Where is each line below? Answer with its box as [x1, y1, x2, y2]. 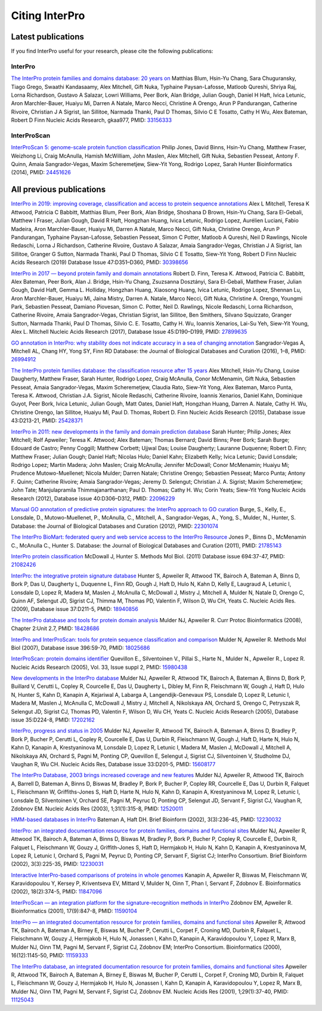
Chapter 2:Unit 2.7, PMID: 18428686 [11, 625, 100, 632]
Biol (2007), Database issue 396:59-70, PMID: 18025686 [11, 644, 150, 651]
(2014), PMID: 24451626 [11, 169, 72, 176]
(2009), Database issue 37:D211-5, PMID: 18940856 [11, 606, 138, 613]
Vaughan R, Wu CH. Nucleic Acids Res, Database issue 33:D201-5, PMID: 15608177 [11, 760, 216, 767]
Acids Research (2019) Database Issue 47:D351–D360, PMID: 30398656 [11, 259, 188, 266]
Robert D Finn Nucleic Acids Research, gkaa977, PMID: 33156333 [11, 116, 172, 124]
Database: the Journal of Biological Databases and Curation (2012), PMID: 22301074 [11, 523, 219, 530]
